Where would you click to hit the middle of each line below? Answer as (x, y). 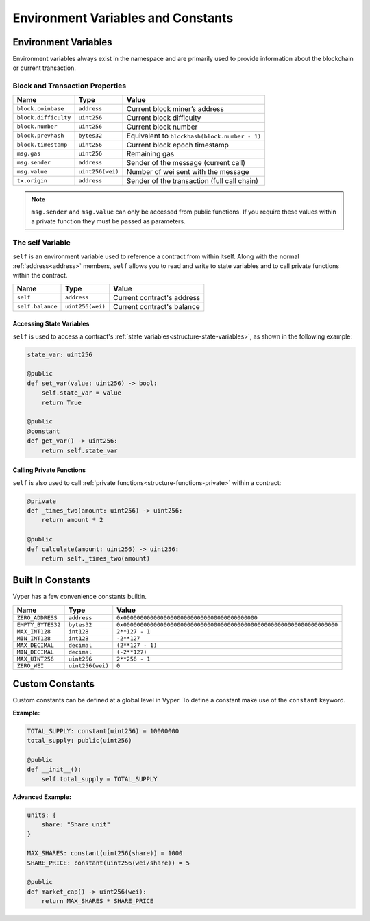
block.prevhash (40, 136)
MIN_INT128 (34, 638)
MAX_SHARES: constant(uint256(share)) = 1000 (105, 854)
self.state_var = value (81, 393)
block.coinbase (40, 109)
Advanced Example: (42, 797)
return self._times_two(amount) (96, 558)
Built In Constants (51, 580)
